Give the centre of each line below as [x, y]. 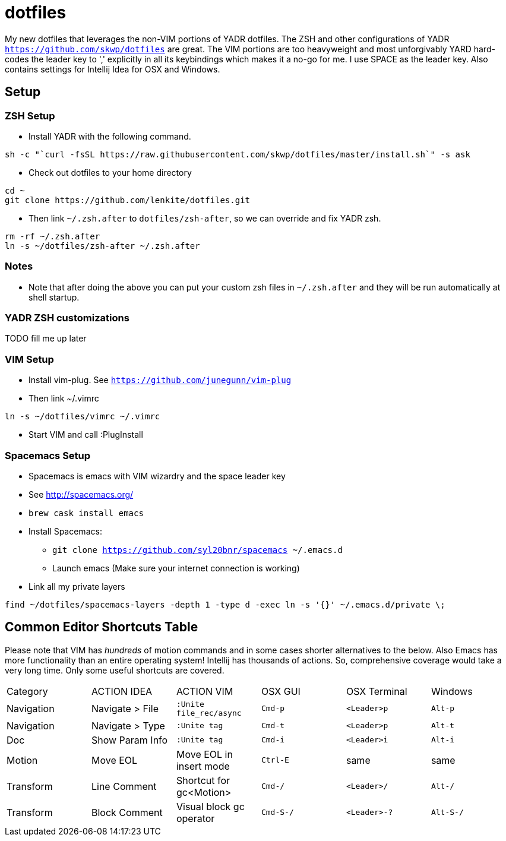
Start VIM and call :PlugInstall [86, 435]
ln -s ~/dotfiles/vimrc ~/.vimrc [83, 417]
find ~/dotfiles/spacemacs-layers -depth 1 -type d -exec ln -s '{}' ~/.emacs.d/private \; [225, 604]
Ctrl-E [275, 760]
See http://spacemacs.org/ [81, 494]
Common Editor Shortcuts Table [102, 627]
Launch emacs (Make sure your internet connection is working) [176, 568]
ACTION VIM [205, 691]
